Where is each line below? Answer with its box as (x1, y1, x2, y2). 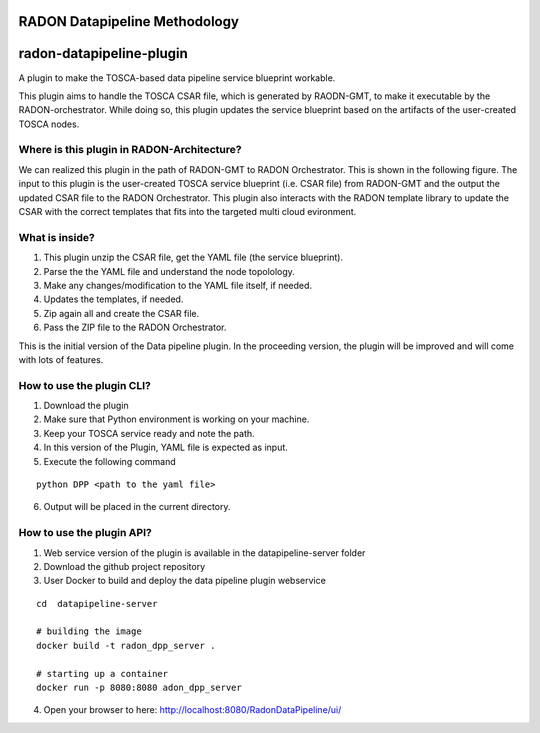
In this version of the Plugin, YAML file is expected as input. (43, 441, 289, 454)
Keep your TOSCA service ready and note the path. (43, 427, 255, 439)
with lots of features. (18, 353, 104, 365)
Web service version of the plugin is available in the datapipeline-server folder (43, 546, 366, 559)
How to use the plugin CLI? (18, 378, 152, 392)
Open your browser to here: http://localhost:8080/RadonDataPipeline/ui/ (43, 704, 342, 716)
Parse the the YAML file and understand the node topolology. (43, 265, 295, 277)
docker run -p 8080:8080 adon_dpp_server (36, 682, 242, 694)
